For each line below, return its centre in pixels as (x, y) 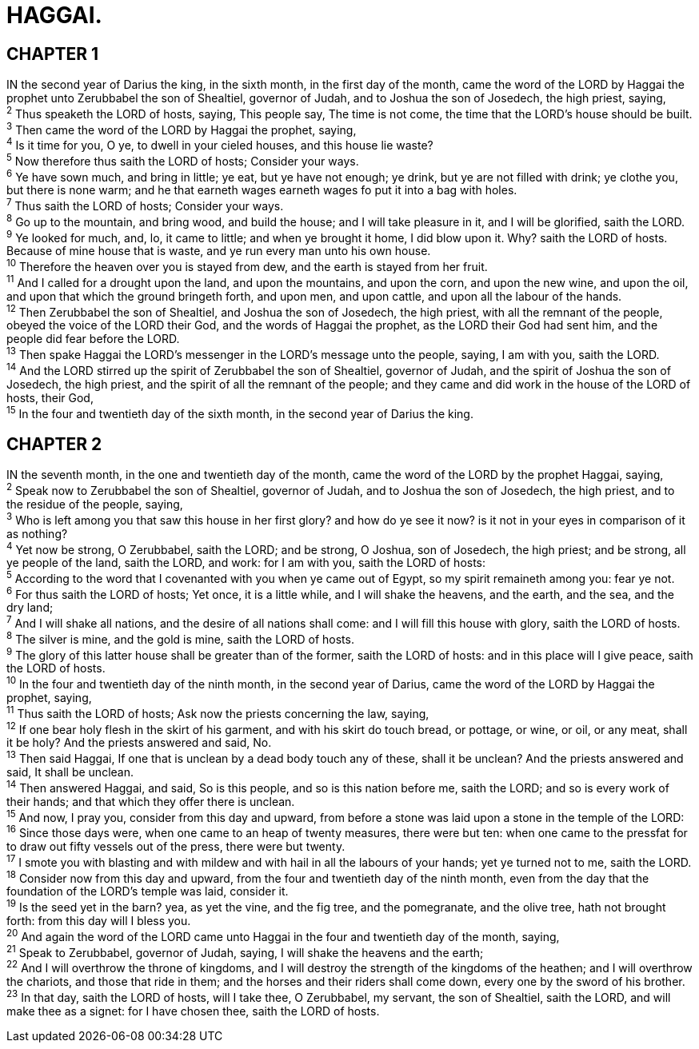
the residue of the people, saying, (95, 504)
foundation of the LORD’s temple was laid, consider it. (148, 891)
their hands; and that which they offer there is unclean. (151, 801)
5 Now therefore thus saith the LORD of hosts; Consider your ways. (183, 160)
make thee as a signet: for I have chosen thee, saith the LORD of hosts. (193, 1011)
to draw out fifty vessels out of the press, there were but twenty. (176, 847)
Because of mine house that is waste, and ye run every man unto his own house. (219, 251)
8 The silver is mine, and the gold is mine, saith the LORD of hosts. (180, 638)
